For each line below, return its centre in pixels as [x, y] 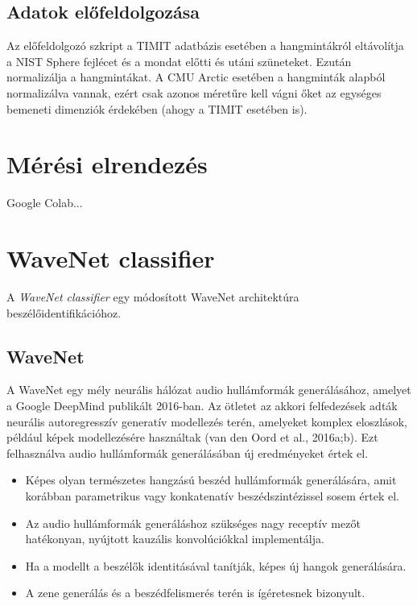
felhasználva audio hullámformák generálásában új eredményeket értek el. [188, 452]
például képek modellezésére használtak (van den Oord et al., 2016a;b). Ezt [192, 437]
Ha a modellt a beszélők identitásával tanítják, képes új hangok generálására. [216, 565]
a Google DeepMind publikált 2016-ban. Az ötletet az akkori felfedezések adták [202, 405]
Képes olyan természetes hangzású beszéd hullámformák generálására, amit [211, 480]
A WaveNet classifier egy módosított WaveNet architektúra [153, 297]
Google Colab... [45, 203]
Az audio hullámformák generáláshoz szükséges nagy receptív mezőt [193, 523]
